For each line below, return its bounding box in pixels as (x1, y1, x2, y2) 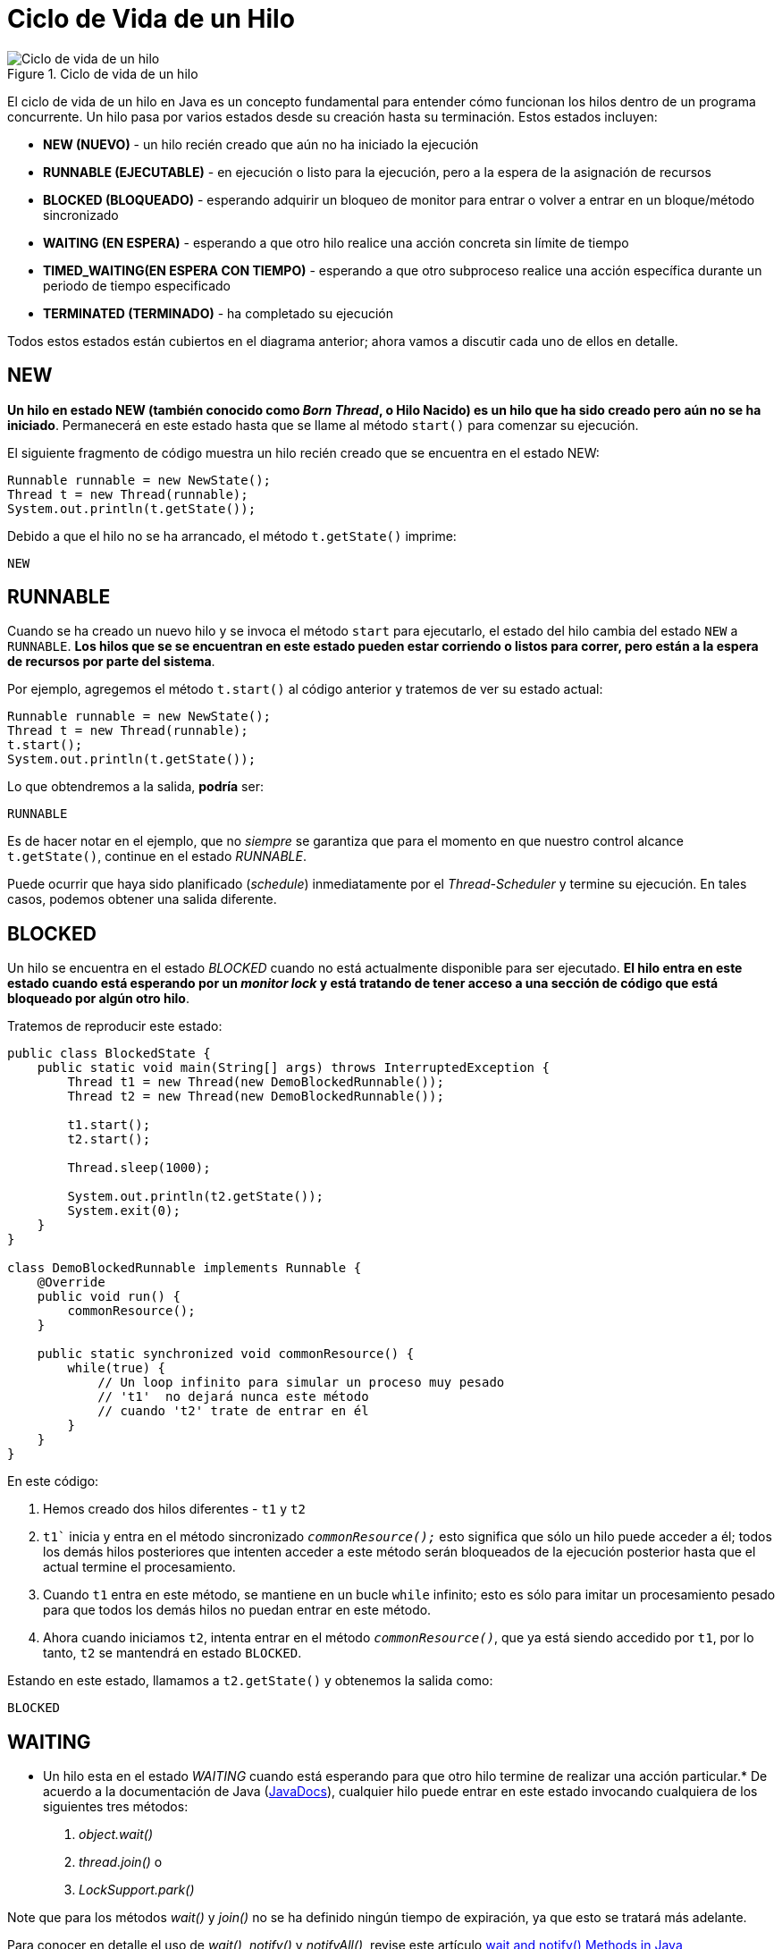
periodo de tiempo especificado (43, 277, 231, 293)
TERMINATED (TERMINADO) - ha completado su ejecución (43, 305, 394, 321)
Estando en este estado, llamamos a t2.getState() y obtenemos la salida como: (7, 1673, 493, 1689)
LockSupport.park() (79, 1882, 195, 1898)
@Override (37, 1275, 105, 1290)
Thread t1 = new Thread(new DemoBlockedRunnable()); (67, 1075, 444, 1090)
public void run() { (37, 1289, 181, 1304)
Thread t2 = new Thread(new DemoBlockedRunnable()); (67, 1089, 444, 1104)
